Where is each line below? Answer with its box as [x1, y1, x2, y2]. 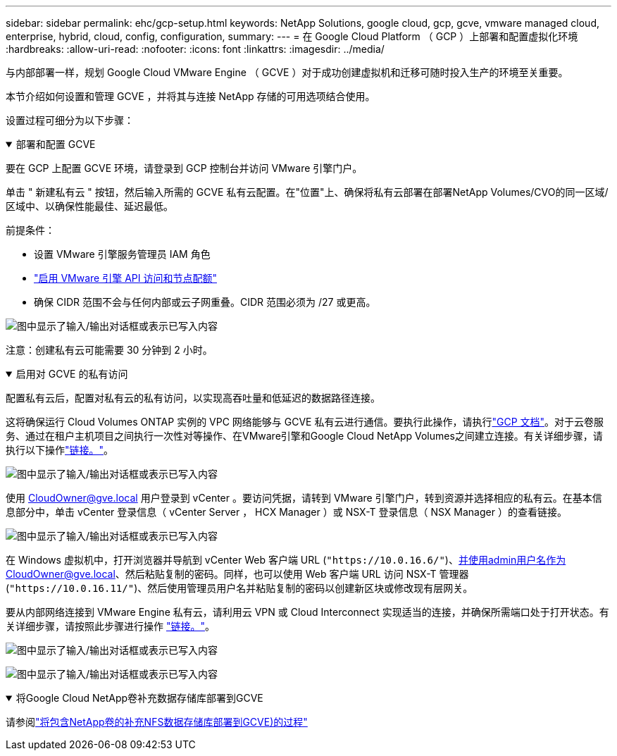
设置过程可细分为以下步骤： [6, 114, 134, 126]
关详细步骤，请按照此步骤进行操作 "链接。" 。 [6, 620, 215, 632]
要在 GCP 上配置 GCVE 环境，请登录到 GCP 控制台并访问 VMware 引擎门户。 [6, 162, 363, 174]
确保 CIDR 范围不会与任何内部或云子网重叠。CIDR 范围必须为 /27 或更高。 [34, 296, 376, 308]
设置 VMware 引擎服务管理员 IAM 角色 [34, 248, 211, 260]
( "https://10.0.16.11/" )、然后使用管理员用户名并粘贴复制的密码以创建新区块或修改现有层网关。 [6, 582, 473, 594]
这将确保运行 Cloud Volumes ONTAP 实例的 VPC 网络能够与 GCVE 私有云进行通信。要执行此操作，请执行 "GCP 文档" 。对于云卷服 [6, 416, 604, 428]
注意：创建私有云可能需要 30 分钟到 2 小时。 [6, 344, 213, 356]
